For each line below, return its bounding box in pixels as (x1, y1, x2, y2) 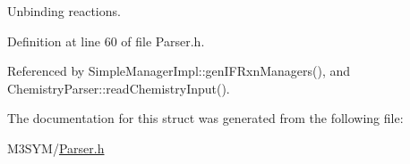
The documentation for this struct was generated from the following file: (7, 109, 404, 127)
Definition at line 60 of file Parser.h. (7, 31, 205, 50)
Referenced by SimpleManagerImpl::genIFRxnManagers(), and (7, 61, 351, 80)
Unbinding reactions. (7, 2, 121, 20)
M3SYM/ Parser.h (7, 138, 105, 157)
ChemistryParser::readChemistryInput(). (7, 78, 230, 97)
